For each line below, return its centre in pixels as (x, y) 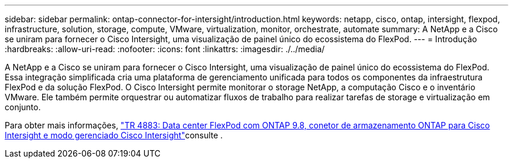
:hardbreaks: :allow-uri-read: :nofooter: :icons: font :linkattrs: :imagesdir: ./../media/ (165, 49)
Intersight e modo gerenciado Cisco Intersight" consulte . (114, 135)
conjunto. (23, 107)
